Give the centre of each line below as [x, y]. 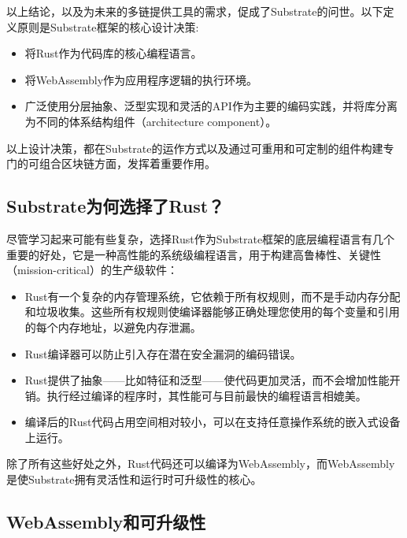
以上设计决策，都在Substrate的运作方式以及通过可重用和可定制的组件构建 [195, 148]
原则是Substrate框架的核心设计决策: [108, 26]
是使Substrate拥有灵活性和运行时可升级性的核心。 [134, 479]
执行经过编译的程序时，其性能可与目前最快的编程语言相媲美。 [207, 395]
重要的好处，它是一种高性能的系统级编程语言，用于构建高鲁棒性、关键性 [194, 254]
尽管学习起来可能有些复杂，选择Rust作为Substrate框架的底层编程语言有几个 [201, 238]
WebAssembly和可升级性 [106, 522]
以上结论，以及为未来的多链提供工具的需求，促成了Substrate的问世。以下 [195, 11]
